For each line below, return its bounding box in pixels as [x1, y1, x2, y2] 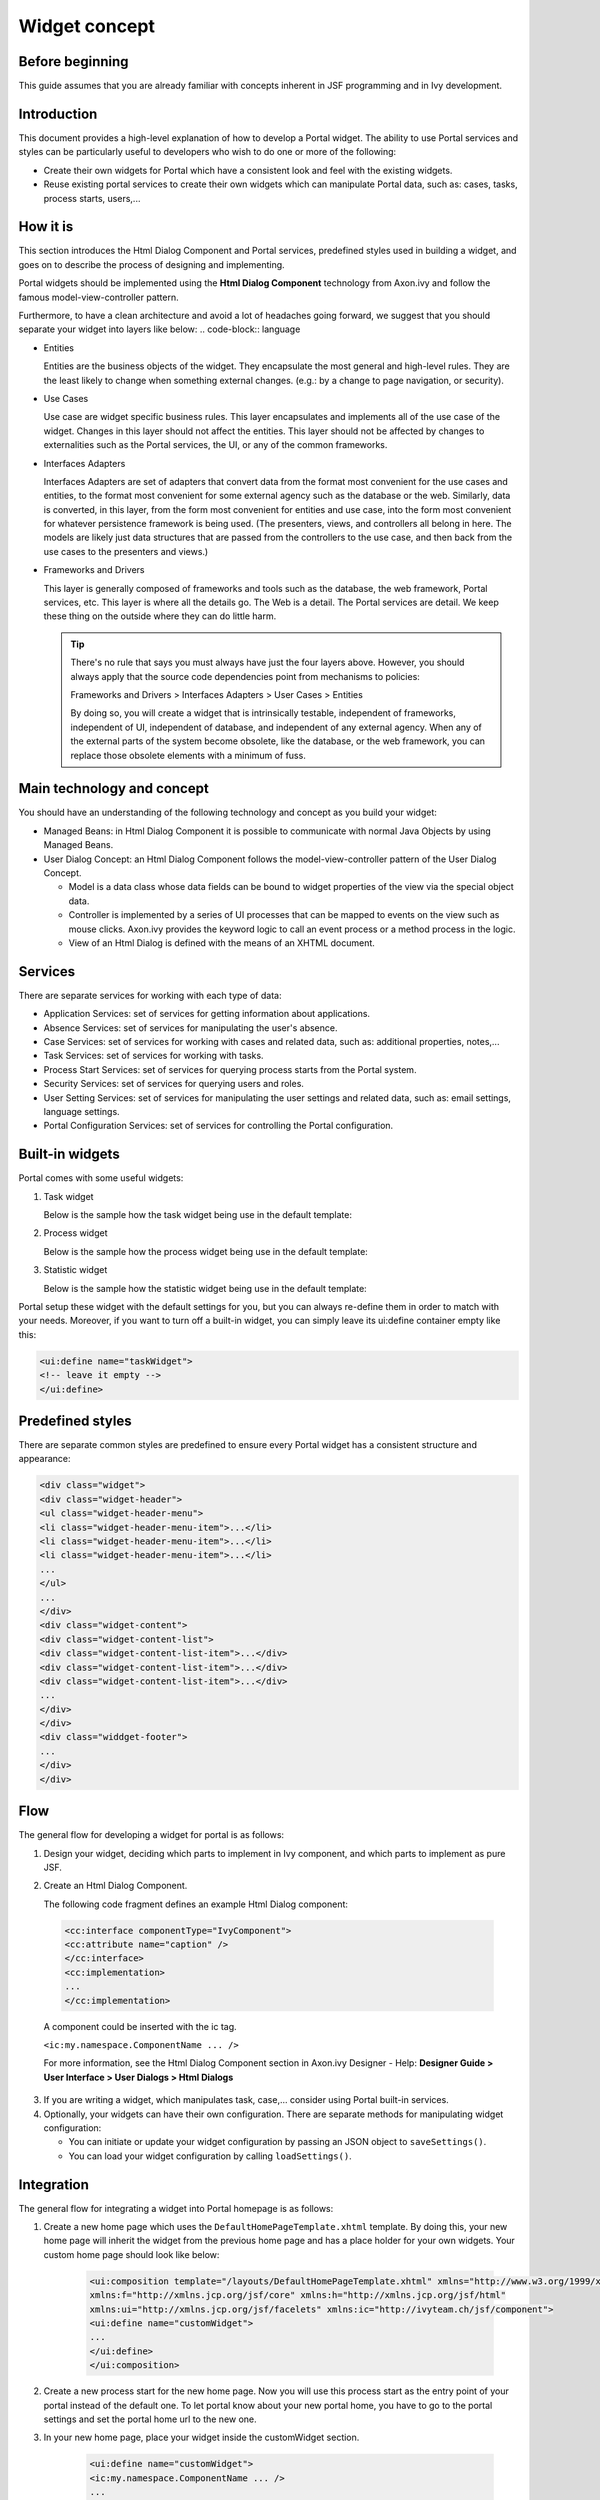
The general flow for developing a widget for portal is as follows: [18, 1829, 285, 1841]
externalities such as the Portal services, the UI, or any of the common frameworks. [43, 439, 388, 451]
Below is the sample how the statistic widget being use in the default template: [43, 1282, 367, 1294]
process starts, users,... [43, 192, 141, 204]
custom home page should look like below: [43, 2248, 220, 2260]
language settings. [43, 1106, 120, 1117]
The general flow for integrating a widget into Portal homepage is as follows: [18, 2202, 334, 2214]
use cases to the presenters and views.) [43, 545, 209, 557]
